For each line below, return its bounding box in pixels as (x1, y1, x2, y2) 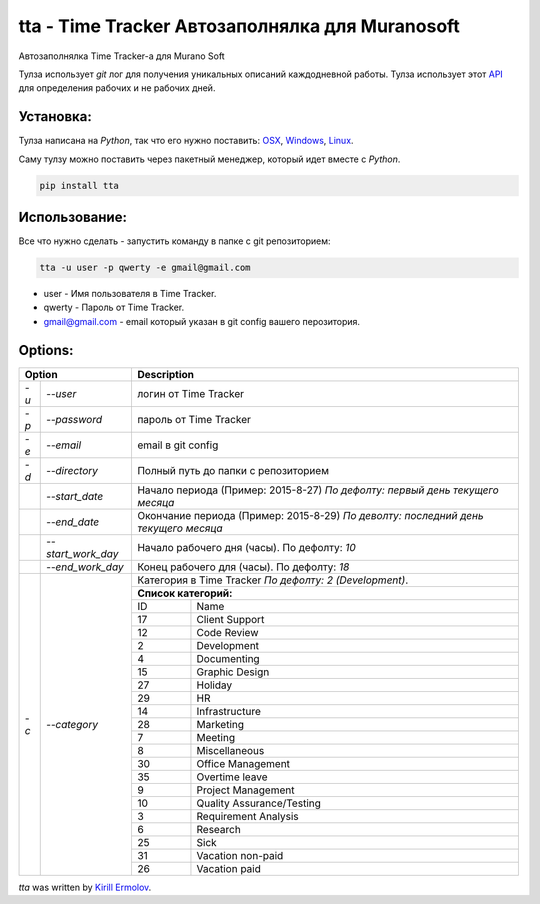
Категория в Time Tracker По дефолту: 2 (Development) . (136, 573, 409, 587)
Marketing (196, 717, 245, 731)
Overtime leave (196, 770, 269, 784)
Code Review (196, 625, 259, 639)
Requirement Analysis (196, 809, 299, 823)
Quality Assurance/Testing (196, 796, 322, 810)
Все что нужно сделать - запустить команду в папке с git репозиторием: (18, 235, 331, 247)
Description (136, 367, 195, 381)
